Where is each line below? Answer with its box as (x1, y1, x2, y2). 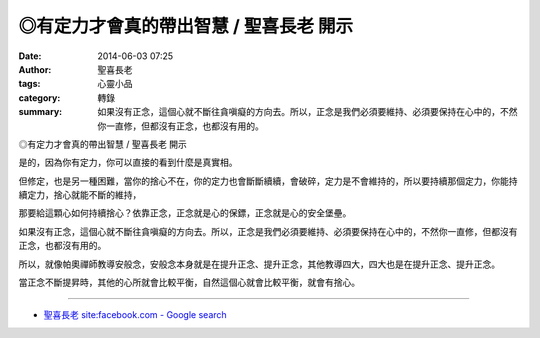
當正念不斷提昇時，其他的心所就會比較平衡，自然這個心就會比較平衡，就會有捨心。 (18, 276, 360, 289)
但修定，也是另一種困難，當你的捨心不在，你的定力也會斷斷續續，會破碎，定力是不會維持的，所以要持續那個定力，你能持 (18, 175, 518, 187)
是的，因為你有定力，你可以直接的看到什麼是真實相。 (18, 156, 238, 169)
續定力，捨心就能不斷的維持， (18, 189, 142, 201)
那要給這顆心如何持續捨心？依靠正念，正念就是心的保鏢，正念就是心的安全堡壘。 (18, 207, 352, 219)
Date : (18, 50, 42, 62)
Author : (18, 63, 52, 75)
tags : (18, 78, 41, 90)
